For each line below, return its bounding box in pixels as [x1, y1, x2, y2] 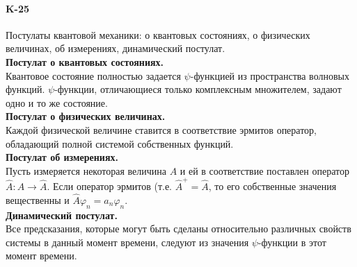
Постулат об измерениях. [6, 150, 118, 164]
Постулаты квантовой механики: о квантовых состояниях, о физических [6, 27, 310, 42]
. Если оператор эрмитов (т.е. [47, 179, 172, 193]
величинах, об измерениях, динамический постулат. [6, 41, 225, 55]
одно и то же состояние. [6, 95, 108, 110]
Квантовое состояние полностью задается [6, 68, 181, 83]
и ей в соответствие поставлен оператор [180, 163, 349, 178]
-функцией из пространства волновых [190, 68, 349, 83]
